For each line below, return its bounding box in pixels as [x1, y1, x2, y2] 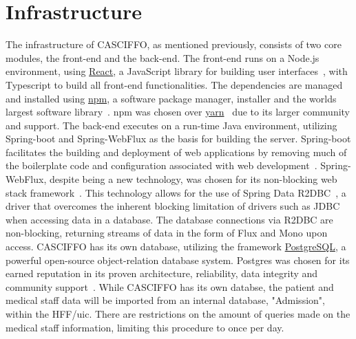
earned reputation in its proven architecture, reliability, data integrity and [6, 266, 318, 281]
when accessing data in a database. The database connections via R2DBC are [6, 212, 333, 226]
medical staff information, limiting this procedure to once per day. [6, 320, 284, 334]
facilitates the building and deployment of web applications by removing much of [6, 144, 347, 159]
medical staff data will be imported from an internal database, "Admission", [6, 293, 325, 307]
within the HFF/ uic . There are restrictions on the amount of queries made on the [6, 307, 350, 320]
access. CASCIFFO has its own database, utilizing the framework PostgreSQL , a [6, 239, 346, 254]
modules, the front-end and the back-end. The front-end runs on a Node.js [6, 50, 320, 65]
